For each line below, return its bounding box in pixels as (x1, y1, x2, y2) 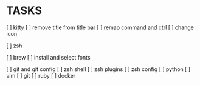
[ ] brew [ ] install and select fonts (6, 53, 91, 61)
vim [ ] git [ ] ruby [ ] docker (6, 72, 76, 79)
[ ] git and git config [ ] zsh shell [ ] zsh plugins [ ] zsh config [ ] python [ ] (6, 65, 190, 73)
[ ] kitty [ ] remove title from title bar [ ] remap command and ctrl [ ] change (6, 24, 195, 31)
